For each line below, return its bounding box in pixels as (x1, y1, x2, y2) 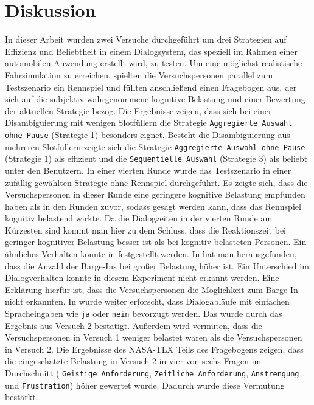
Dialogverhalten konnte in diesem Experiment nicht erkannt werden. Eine (5, 271, 279, 284)
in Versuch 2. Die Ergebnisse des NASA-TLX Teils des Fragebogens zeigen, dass (5, 342, 304, 355)
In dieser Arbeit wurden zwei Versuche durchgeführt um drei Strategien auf (5, 33, 287, 46)
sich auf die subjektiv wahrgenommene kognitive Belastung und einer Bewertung (5, 92, 305, 105)
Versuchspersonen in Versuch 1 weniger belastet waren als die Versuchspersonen (5, 331, 302, 344)
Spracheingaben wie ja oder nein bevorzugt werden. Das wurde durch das (5, 307, 282, 320)
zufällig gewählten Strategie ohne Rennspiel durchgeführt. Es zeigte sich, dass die (5, 176, 308, 189)
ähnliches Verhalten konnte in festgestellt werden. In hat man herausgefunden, (5, 247, 297, 260)
